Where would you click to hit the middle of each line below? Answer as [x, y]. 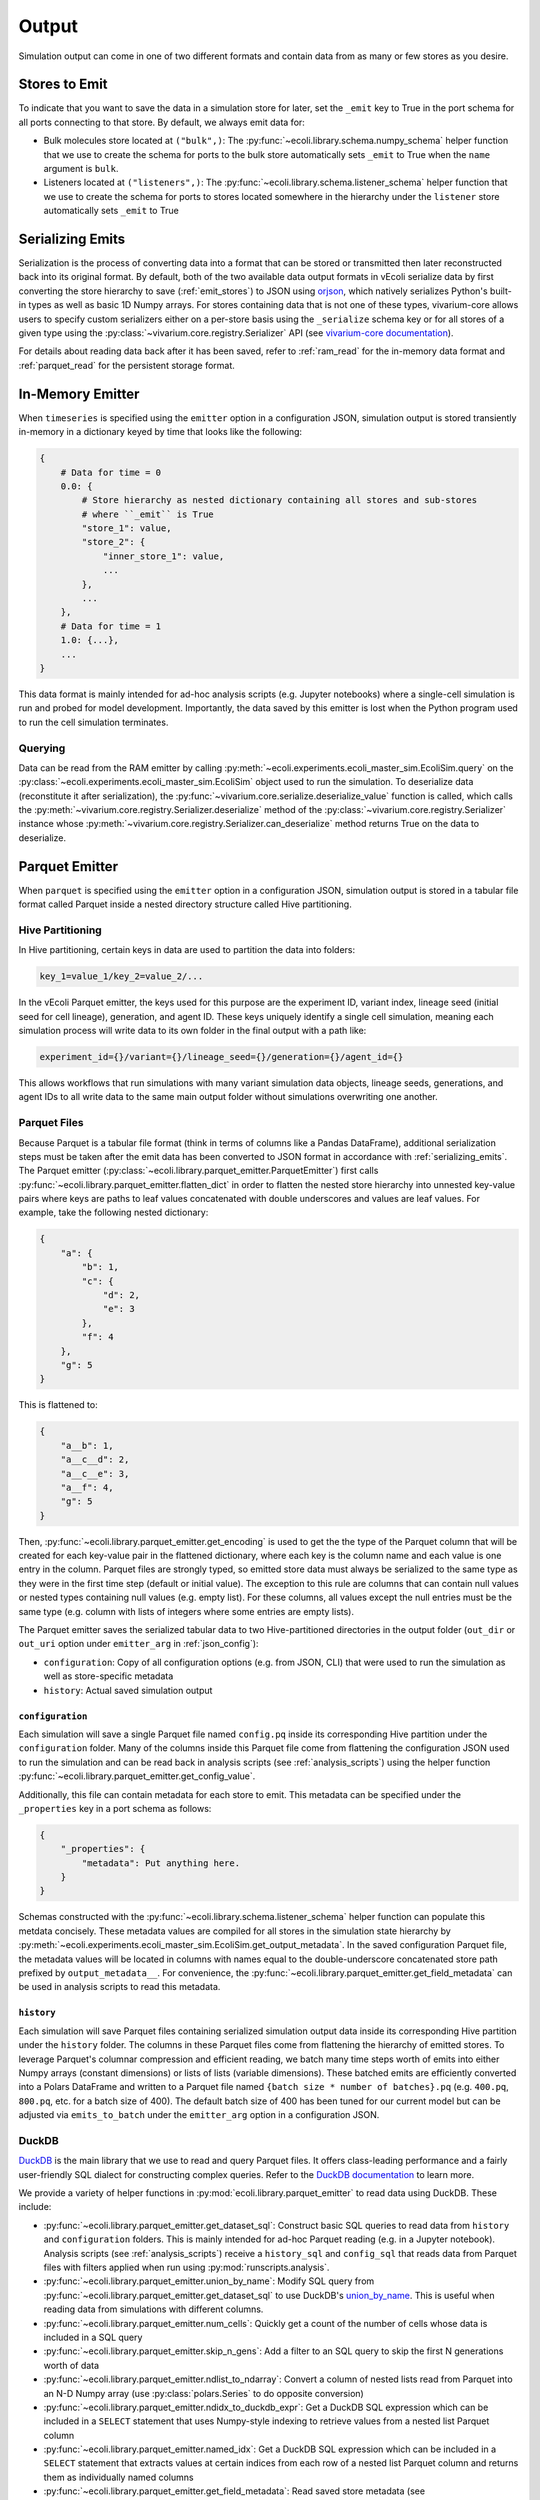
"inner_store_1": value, [163, 556]
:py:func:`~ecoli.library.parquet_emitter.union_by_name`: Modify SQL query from [209, 2281]
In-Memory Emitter [79, 393]
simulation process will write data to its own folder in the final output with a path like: [192, 1031]
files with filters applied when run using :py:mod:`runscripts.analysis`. [186, 2267]
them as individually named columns [118, 2477]
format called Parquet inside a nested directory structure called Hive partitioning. [185, 904]
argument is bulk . [81, 169]
